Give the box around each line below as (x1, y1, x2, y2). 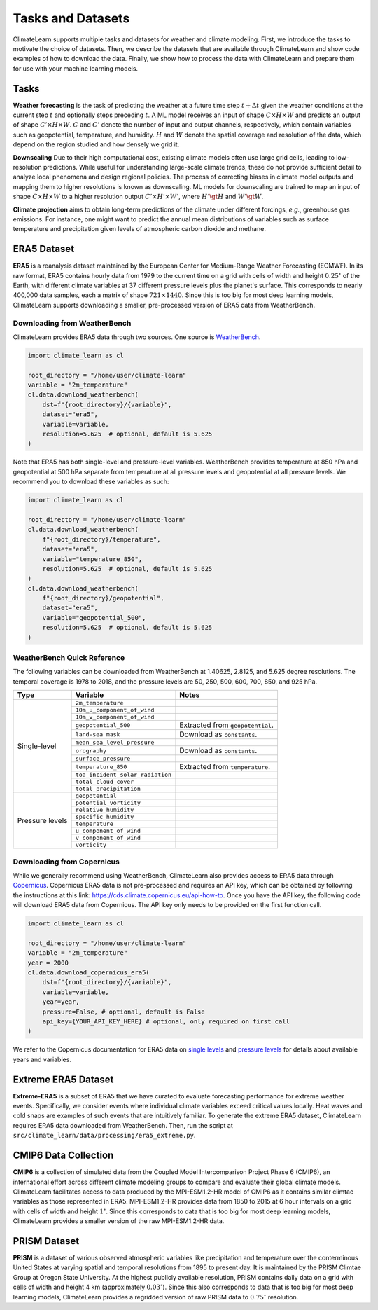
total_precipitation (75, 785, 141, 793)
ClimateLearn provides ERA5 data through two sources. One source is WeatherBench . (13, 333, 261, 341)
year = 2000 (27, 958, 69, 967)
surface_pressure (75, 755, 131, 763)
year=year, (42, 998, 80, 1006)
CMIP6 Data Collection (13, 1150, 114, 1161)
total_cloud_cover (75, 778, 134, 786)
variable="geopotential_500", (42, 614, 146, 621)
